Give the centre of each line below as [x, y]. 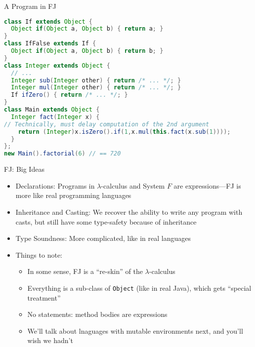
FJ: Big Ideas [24, 169]
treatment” [44, 297]
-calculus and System [133, 185]
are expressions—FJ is [207, 185]
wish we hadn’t [50, 340]
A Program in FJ [30, 6]
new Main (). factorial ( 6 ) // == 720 [63, 154]
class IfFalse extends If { [50, 44]
